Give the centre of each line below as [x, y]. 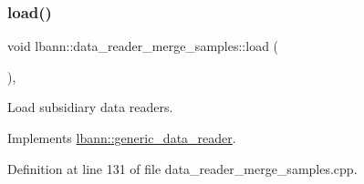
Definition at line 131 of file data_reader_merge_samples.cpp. [182, 168]
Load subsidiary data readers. [90, 107]
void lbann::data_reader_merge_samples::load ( [143, 46]
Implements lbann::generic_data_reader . [122, 138]
